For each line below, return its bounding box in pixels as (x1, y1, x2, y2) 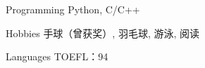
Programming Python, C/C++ (6, 2, 140, 16)
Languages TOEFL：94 (6, 49, 108, 64)
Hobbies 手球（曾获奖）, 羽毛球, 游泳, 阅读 (6, 25, 200, 40)
